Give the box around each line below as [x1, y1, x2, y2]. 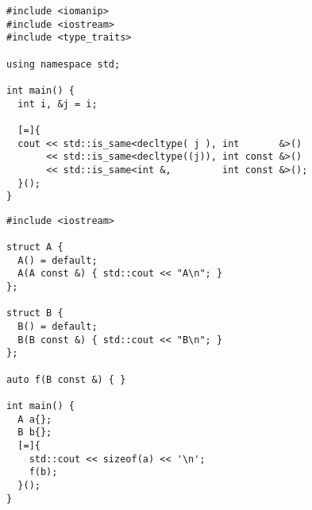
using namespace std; [6, 58, 121, 70]
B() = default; [17, 321, 98, 333]
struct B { [6, 307, 64, 319]
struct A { [6, 241, 64, 253]
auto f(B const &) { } [6, 373, 126, 385]
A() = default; [17, 254, 98, 266]
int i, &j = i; [17, 98, 98, 110]
